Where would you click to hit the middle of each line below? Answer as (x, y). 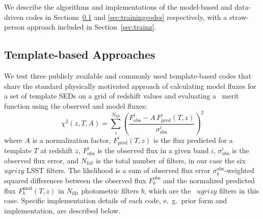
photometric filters (110, 190)
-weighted (239, 170)
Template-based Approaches (80, 54)
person (15, 27)
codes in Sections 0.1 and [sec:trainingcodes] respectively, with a (126, 17)
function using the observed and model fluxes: (76, 105)
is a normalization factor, (72, 140)
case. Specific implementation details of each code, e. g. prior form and (116, 200)
